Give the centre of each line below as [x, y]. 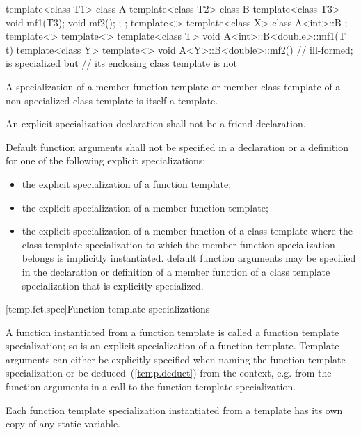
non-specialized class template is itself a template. [112, 100]
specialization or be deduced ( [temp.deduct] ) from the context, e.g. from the [169, 373]
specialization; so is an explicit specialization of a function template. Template [173, 346]
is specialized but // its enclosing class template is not [121, 63]
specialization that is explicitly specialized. [113, 285]
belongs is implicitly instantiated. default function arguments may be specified [189, 258]
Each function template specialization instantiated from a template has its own [174, 410]
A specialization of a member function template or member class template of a [173, 86]
